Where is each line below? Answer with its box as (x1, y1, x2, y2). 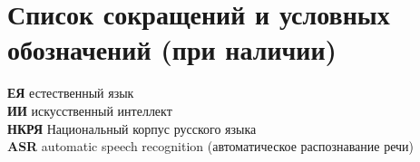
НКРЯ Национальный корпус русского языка (7, 119, 257, 138)
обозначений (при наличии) (7, 31, 337, 68)
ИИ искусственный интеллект (7, 100, 172, 119)
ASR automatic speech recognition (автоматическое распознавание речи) (7, 137, 415, 156)
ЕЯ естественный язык (7, 83, 134, 102)
